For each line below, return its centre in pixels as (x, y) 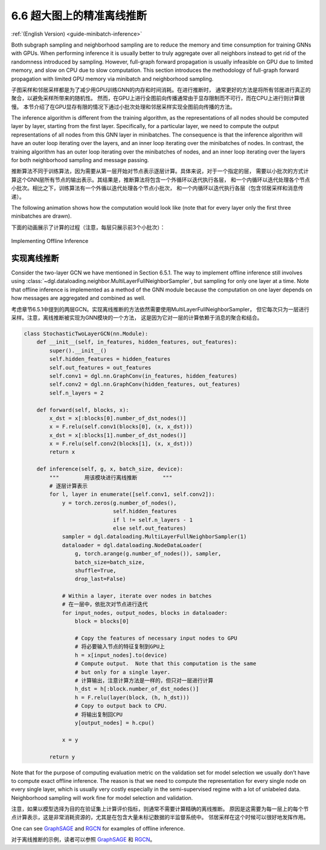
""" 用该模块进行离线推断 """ (111, 477)
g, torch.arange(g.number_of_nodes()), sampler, (148, 554)
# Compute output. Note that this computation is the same (165, 664)
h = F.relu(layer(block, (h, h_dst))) (132, 697)
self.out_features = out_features (100, 368)
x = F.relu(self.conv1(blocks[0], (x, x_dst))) (121, 427)
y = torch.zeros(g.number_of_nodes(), (120, 503)
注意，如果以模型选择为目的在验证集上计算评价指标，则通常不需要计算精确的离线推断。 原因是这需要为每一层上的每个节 (160, 809)
